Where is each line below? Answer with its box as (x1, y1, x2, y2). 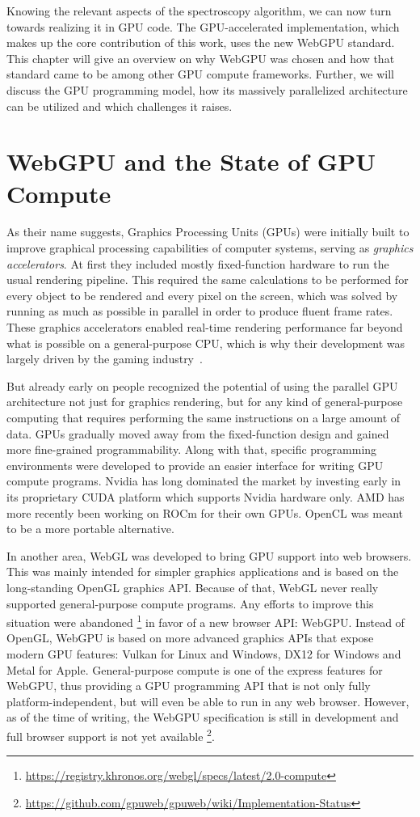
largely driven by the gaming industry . (6, 350, 203, 367)
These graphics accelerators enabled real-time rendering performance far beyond (6, 319, 403, 336)
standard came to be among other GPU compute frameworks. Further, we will (6, 66, 394, 83)
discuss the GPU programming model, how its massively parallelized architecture (6, 81, 408, 98)
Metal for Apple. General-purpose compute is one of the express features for (6, 661, 383, 678)
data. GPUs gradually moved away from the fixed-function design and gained (6, 425, 389, 442)
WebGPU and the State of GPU (6, 145, 376, 178)
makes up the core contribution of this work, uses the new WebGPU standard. (6, 34, 395, 51)
